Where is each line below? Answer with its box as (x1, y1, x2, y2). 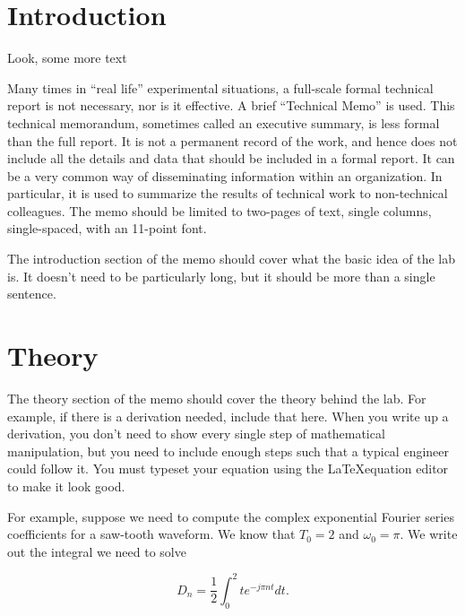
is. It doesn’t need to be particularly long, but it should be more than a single (7, 266, 435, 285)
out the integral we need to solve (7, 542, 186, 560)
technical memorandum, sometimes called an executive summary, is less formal (7, 113, 440, 132)
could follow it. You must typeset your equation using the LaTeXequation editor (7, 459, 449, 478)
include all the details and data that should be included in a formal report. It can (7, 149, 455, 168)
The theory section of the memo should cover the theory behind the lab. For (7, 388, 426, 407)
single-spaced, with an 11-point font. (7, 219, 207, 238)
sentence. (7, 284, 56, 303)
